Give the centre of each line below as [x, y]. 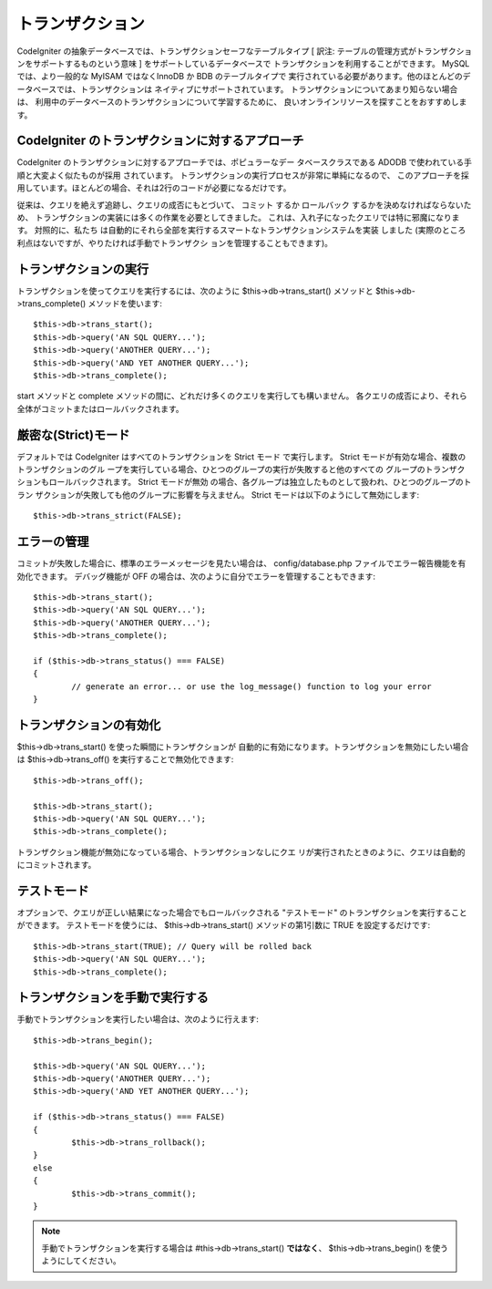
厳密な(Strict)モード [73, 434]
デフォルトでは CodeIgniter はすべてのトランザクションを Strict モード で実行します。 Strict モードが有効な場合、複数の [241, 457]
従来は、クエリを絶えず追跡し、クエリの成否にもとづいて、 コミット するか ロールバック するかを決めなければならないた [244, 204]
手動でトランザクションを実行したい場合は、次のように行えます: [138, 1019]
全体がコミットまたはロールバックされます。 [100, 408]
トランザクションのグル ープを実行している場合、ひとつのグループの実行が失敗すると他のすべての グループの [221, 469]
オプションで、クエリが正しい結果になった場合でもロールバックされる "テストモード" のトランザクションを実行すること [242, 913]
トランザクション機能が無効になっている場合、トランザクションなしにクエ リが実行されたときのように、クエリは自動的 [241, 851]
